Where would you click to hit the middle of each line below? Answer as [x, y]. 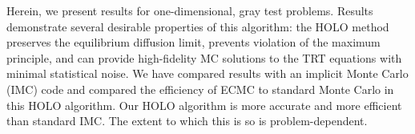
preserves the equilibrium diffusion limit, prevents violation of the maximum [193, 42]
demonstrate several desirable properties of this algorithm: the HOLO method [198, 26]
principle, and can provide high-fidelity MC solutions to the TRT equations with [204, 57]
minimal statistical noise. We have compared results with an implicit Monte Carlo [207, 73]
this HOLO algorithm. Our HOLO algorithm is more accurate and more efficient [204, 105]
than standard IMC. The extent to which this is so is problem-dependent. [187, 121]
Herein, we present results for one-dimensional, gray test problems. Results [190, 10]
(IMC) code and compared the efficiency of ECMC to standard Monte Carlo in [200, 89]
